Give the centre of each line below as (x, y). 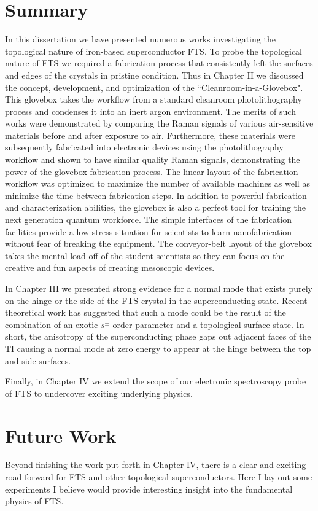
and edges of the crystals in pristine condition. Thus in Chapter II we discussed (154, 75)
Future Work (61, 435)
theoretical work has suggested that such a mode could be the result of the (145, 312)
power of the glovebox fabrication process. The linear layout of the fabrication (152, 171)
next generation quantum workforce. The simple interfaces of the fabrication (149, 220)
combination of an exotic (52, 324)
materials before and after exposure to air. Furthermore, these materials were (150, 135)
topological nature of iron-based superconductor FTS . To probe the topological (154, 51)
